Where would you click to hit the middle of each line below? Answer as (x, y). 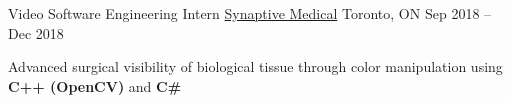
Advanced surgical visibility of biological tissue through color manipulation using (255, 66)
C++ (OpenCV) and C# (95, 85)
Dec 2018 (36, 32)
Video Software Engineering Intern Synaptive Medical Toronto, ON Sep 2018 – (250, 13)
